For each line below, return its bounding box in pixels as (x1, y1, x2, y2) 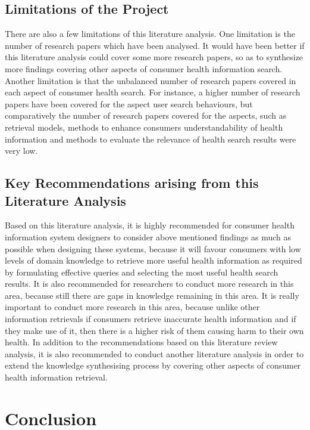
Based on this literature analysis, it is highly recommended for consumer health (5, 219, 295, 231)
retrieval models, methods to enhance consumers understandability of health (5, 120, 283, 133)
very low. (5, 144, 38, 157)
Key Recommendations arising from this (5, 174, 259, 192)
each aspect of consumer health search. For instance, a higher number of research (5, 86, 300, 98)
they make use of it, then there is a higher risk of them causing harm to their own (5, 324, 304, 336)
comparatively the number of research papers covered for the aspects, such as (5, 109, 287, 122)
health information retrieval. (5, 371, 108, 383)
